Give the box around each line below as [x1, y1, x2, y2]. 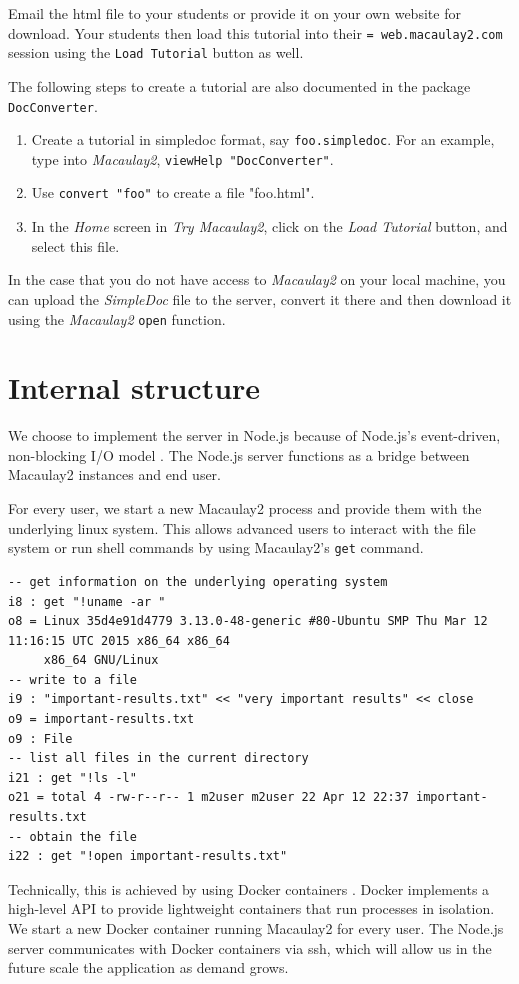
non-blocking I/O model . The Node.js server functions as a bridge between [8, 444, 470, 465]
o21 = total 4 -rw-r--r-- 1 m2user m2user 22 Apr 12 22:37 [8, 790, 409, 805]
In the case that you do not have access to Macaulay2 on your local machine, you [8, 269, 506, 290]
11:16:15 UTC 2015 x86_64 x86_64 [8, 633, 230, 648]
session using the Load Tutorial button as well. [8, 42, 304, 63]
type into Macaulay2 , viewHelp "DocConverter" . [31, 148, 334, 169]
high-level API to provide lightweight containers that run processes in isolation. [8, 898, 495, 919]
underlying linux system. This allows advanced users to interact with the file [8, 517, 476, 538]
